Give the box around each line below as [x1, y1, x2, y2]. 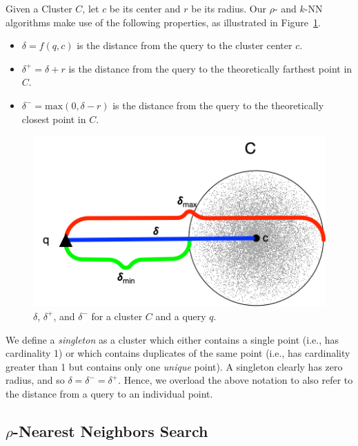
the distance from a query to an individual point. [6, 386, 213, 400]
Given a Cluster [6, 1, 72, 15]
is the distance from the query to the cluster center [77, 38, 292, 53]
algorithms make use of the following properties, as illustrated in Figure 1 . [6, 15, 321, 29]
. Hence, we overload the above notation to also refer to [118, 373, 353, 387]
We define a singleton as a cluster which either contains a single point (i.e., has [6, 332, 339, 346]
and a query [155, 308, 206, 323]
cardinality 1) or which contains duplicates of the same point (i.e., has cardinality [6, 346, 350, 360]
